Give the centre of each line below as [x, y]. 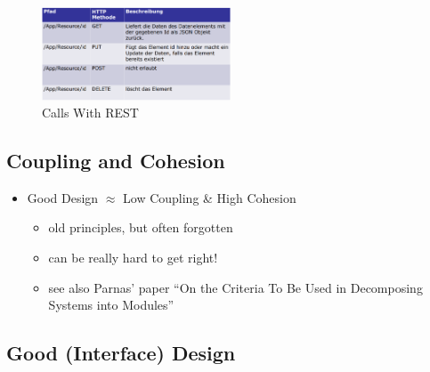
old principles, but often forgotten [141, 227]
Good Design [63, 197]
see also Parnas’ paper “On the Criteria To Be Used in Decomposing [235, 287]
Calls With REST [90, 113]
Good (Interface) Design [121, 353]
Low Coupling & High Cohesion [210, 197]
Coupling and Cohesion [116, 161]
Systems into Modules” [111, 305]
